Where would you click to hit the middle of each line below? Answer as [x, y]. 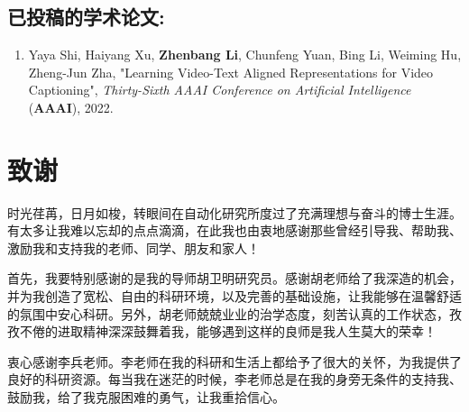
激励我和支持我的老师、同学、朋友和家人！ [133, 247]
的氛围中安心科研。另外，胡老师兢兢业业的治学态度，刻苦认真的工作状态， [228, 313]
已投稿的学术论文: [86, 17]
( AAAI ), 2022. [71, 107]
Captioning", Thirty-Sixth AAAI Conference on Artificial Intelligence [220, 90]
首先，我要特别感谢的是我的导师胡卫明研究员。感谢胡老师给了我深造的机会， [234, 278]
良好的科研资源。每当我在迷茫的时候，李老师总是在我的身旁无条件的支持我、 [234, 379]
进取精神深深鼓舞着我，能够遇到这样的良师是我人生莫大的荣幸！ [247, 331]
